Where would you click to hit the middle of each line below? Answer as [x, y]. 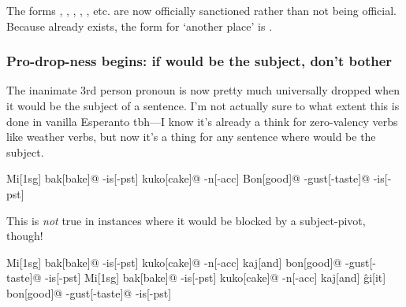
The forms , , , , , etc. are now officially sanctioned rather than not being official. [201, 10]
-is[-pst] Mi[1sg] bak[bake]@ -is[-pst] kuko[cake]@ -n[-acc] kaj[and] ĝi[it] [216, 277]
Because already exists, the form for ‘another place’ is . [140, 26]
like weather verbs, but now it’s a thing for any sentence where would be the [191, 137]
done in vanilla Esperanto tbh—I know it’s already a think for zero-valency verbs [202, 121]
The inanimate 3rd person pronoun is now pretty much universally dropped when [203, 90]
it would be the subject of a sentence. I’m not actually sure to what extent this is [203, 105]
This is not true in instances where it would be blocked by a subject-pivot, [186, 220]
